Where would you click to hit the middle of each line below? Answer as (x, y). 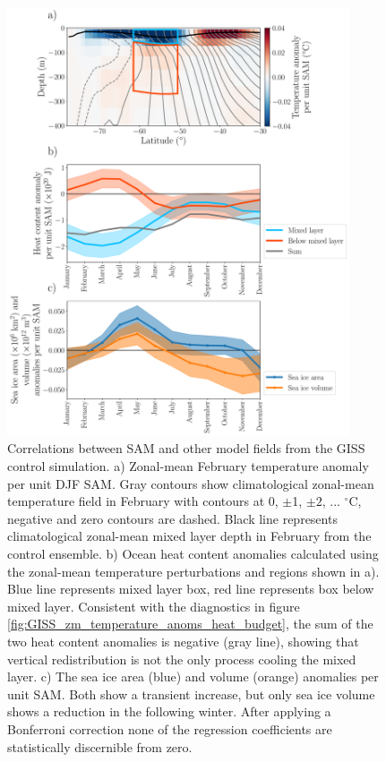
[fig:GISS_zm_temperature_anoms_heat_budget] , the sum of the (190, 624)
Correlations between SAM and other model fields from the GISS (186, 448)
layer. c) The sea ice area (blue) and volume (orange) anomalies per (193, 676)
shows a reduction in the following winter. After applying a (169, 711)
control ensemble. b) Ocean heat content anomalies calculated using (193, 554)
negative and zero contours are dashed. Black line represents (172, 518)
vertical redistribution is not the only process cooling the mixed (182, 659)
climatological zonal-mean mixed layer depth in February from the (189, 536)
